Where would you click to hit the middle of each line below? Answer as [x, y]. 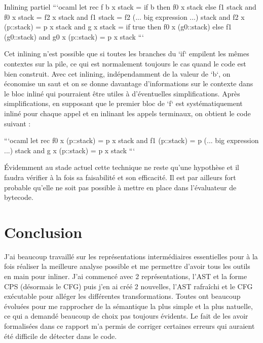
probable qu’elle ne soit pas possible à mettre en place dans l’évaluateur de [120, 187]
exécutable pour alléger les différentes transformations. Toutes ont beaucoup [122, 296]
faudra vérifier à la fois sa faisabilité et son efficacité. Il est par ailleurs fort [120, 177]
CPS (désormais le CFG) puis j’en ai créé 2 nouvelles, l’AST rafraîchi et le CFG [128, 286]
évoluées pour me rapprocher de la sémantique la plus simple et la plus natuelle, [128, 306]
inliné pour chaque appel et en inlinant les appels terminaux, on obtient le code [127, 113]
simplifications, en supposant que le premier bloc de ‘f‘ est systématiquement [123, 103]
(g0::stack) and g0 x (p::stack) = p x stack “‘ [74, 36]
